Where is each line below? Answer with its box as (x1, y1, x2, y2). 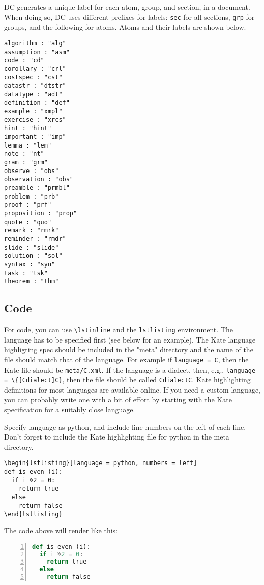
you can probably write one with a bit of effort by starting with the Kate (4, 394, 232, 405)
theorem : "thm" (4, 278, 59, 285)
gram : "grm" (4, 159, 48, 166)
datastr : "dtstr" (4, 82, 66, 90)
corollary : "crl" (4, 65, 66, 72)
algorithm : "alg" (4, 39, 66, 47)
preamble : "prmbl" (4, 184, 70, 191)
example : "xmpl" (4, 108, 63, 115)
